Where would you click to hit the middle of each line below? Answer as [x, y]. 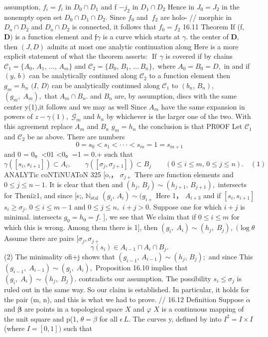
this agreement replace [38, 126]
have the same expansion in [203, 106]
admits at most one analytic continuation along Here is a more [143, 46]
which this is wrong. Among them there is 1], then [81, 227]
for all [108, 318]
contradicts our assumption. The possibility [145, 278]
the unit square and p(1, [41, 318]
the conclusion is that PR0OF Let [191, 126]
